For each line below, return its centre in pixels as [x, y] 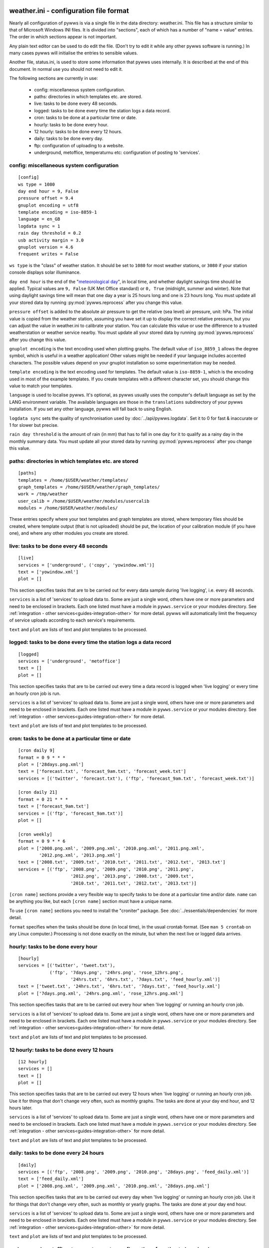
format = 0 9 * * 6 [42, 841]
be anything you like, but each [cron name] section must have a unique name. [91, 902]
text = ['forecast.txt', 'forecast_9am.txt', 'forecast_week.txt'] [102, 772]
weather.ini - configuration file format [69, 11]
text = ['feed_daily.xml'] [51, 1179]
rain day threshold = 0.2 [50, 233]
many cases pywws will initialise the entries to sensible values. [73, 53]
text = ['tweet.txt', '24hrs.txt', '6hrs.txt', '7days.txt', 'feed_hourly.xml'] [119, 986]
